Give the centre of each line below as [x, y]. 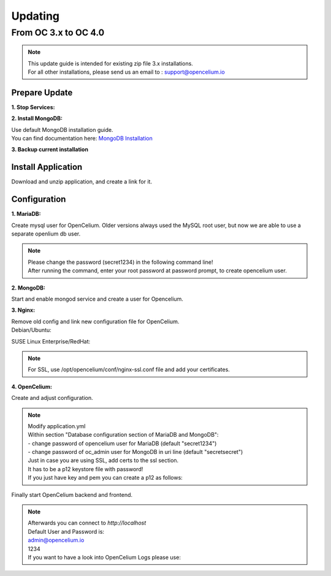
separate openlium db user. [46, 234]
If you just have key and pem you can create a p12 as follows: [105, 478]
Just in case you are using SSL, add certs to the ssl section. [103, 461]
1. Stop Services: [33, 107]
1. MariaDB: [26, 214]
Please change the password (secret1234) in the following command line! [121, 262]
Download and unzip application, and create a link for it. [82, 182]
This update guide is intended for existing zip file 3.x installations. [110, 63]
